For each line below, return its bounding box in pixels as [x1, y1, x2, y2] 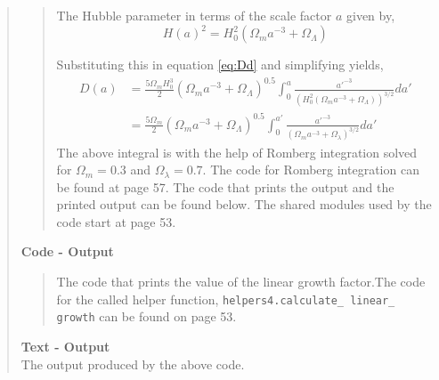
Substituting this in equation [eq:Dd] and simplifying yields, [56, 55, 384, 74]
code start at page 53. [56, 212, 176, 230]
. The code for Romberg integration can [202, 160, 419, 179]
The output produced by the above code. [20, 354, 245, 373]
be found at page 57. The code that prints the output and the [56, 177, 394, 196]
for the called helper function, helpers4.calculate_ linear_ [56, 289, 395, 308]
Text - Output [20, 336, 110, 355]
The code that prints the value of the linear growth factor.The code [56, 272, 426, 291]
